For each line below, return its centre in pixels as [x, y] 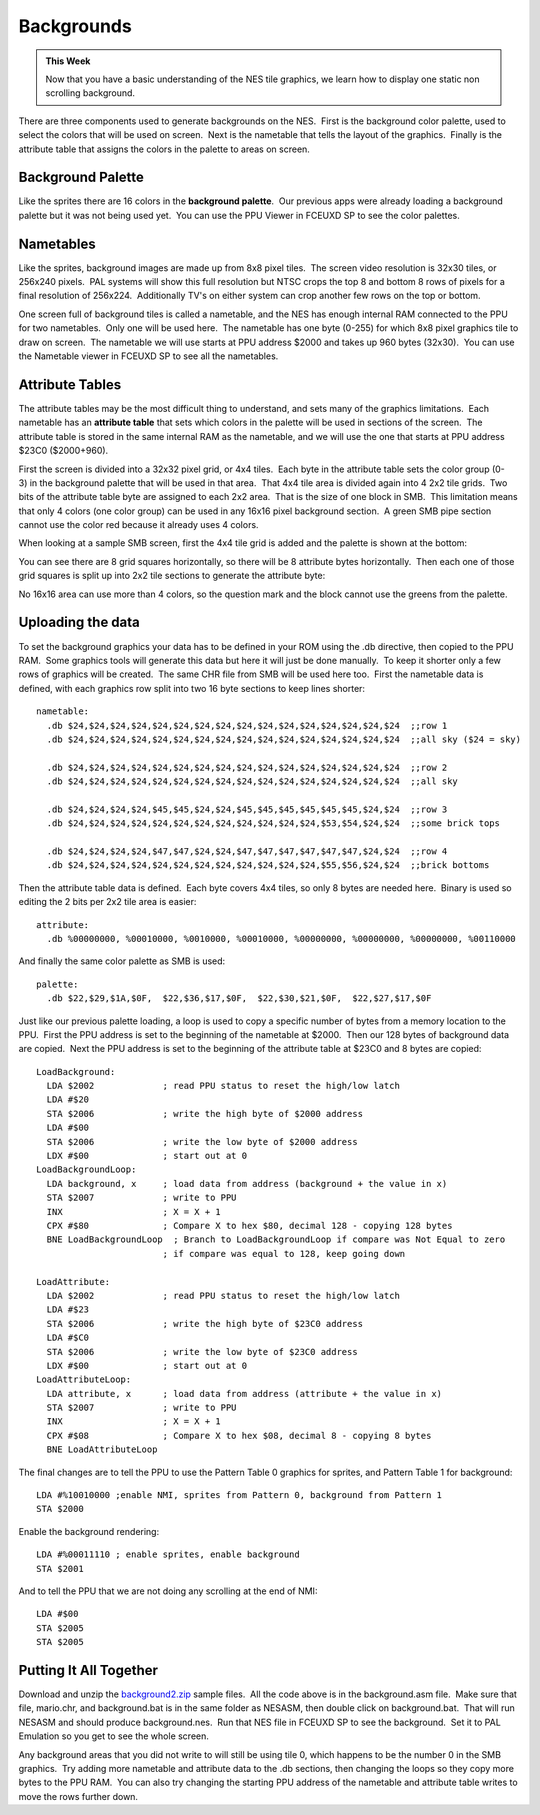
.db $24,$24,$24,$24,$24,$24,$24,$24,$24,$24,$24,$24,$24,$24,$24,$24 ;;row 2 [247, 767]
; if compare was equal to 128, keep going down [284, 1253]
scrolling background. [90, 93]
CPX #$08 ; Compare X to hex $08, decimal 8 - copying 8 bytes [239, 1435]
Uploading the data [79, 622]
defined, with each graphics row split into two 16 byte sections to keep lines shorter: [191, 688]
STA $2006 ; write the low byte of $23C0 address [202, 1351]
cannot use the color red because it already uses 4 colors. [138, 525]
